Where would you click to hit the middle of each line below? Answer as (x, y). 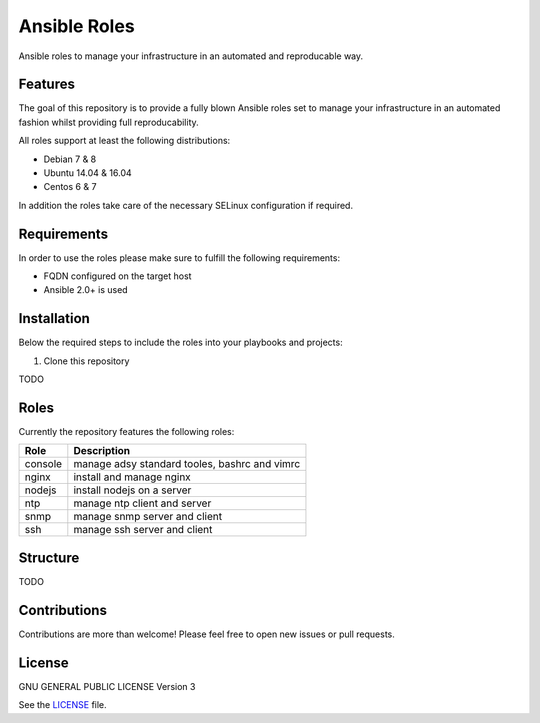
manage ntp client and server (142, 503)
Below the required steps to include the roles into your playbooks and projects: (181, 342)
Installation (54, 318)
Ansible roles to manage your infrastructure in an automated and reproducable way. (191, 56)
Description (102, 451)
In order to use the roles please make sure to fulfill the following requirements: (179, 257)
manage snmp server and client (148, 517)
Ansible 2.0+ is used (86, 290)
